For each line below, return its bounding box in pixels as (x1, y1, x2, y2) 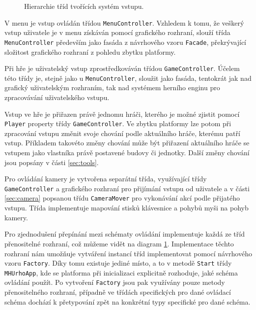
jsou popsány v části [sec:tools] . (4, 157, 99, 167)
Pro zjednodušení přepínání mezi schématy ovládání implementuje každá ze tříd (4, 229, 245, 239)
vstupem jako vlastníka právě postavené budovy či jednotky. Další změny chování (4, 147, 250, 158)
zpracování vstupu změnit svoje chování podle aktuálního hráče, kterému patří (4, 128, 240, 138)
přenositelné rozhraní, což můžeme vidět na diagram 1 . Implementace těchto (4, 238, 234, 248)
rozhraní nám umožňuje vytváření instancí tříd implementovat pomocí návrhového (4, 248, 252, 258)
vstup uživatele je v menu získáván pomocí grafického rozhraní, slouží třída (4, 27, 230, 37)
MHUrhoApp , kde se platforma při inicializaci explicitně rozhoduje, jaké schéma (4, 267, 238, 277)
